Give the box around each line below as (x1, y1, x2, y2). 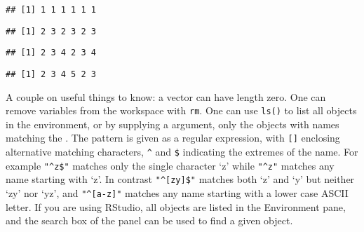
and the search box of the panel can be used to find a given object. (6, 213, 293, 228)
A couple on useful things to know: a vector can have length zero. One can (6, 89, 326, 104)
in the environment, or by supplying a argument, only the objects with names (6, 116, 339, 131)
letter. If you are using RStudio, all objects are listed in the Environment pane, (6, 199, 346, 214)
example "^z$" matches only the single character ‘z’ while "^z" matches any (6, 158, 335, 172)
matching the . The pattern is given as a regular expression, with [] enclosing (6, 130, 340, 145)
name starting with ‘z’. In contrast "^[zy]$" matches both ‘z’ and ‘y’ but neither (6, 172, 355, 186)
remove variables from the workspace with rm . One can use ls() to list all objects (6, 103, 357, 118)
